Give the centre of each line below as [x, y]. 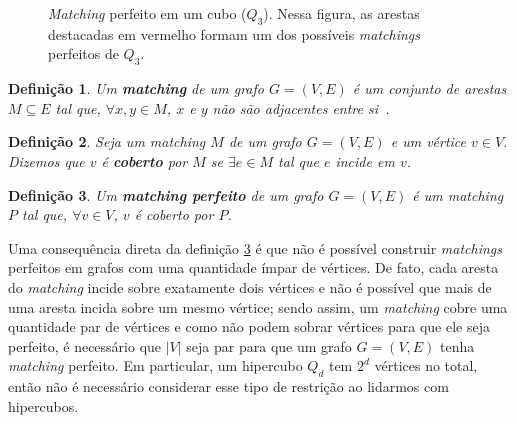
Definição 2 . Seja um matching [107, 141]
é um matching [458, 194]
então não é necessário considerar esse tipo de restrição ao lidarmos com [228, 386]
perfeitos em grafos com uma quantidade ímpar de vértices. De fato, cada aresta [253, 267]
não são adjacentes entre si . [301, 107]
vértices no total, [426, 365]
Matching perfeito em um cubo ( [147, 13]
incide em [365, 160]
